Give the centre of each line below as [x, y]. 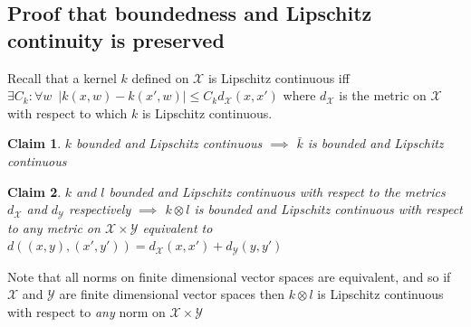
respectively [100, 209]
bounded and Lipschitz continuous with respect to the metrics [277, 191]
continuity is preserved [116, 39]
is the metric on [383, 95]
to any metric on [54, 227]
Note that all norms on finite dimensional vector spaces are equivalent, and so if [229, 276]
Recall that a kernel [62, 77]
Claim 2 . [34, 191]
